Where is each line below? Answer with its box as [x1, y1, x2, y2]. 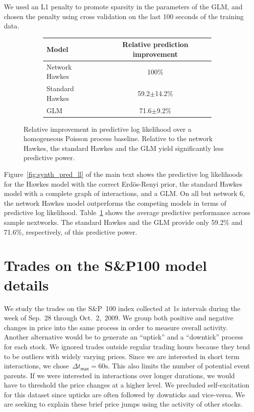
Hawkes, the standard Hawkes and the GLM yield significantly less [23, 143, 224, 153]
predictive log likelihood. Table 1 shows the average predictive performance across [4, 207, 251, 218]
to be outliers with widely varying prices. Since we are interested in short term [4, 351, 240, 361]
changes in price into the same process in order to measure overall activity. [4, 322, 228, 332]
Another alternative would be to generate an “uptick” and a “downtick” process [4, 332, 243, 342]
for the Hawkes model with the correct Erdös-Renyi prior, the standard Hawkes [4, 178, 243, 189]
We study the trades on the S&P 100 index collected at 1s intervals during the [4, 303, 240, 313]
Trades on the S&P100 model [4, 255, 207, 275]
